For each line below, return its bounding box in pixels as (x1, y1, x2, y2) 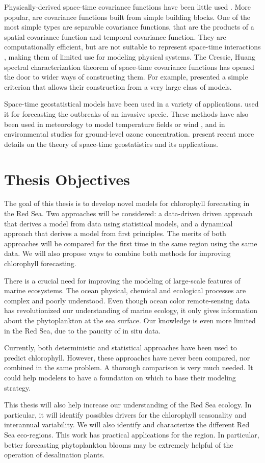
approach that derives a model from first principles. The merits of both (4, 228, 226, 239)
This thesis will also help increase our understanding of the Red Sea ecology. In (4, 399, 252, 410)
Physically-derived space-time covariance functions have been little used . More (4, 2, 251, 12)
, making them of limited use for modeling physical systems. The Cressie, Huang (4, 51, 255, 62)
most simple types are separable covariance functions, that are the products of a (4, 21, 254, 32)
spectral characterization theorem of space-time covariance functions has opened (4, 61, 254, 72)
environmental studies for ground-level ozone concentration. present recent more (4, 128, 254, 139)
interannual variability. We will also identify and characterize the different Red (4, 419, 250, 430)
